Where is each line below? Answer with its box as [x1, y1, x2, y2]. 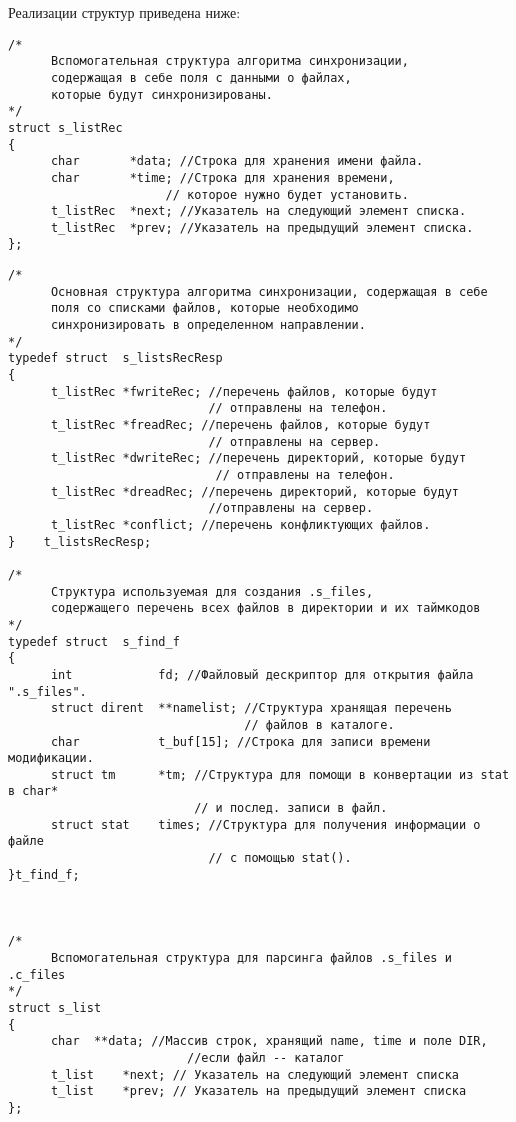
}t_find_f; [8, 867, 80, 882]
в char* [8, 784, 59, 799]
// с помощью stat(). [208, 851, 352, 866]
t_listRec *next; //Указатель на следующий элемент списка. [50, 204, 467, 219]
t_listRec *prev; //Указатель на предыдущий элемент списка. [50, 220, 474, 235]
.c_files [8, 967, 66, 982]
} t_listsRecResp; [8, 534, 152, 549]
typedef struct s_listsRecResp [8, 351, 223, 366]
